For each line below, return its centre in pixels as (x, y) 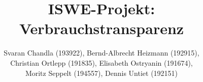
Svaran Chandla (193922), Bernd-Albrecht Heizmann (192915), (101, 53)
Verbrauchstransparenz (101, 28)
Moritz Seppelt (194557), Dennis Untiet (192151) (101, 73)
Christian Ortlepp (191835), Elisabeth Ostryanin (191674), (101, 62)
